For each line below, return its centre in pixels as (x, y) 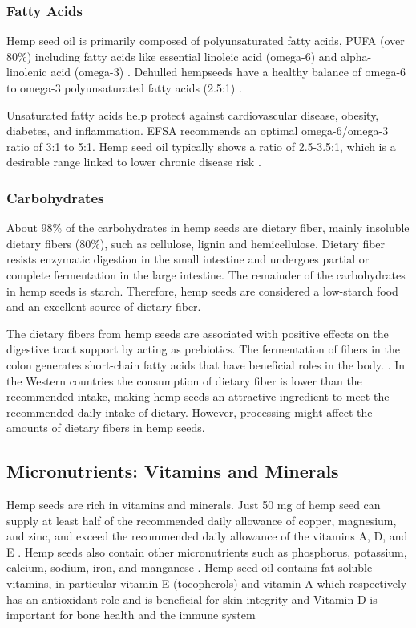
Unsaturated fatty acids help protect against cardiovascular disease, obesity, (193, 114)
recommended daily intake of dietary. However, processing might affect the (190, 412)
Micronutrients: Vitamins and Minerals (173, 471)
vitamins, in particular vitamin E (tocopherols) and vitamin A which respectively (207, 583)
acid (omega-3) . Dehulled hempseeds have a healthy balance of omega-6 (228, 72)
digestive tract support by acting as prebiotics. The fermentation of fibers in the (203, 349)
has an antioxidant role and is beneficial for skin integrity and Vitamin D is (192, 599)
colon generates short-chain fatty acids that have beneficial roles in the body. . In (206, 364)
